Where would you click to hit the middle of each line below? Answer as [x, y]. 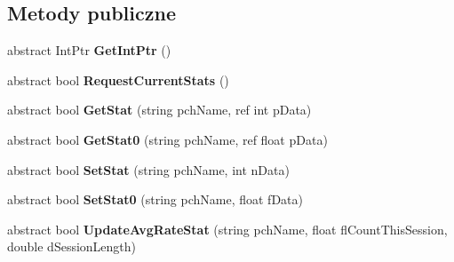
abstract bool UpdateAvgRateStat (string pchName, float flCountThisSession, [227, 229]
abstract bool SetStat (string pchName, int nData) [148, 169]
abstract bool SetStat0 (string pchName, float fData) [155, 199]
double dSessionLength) [72, 246]
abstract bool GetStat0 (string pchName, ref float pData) [167, 139]
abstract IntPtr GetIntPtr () [89, 50]
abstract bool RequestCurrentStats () [118, 79]
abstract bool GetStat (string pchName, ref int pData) [159, 110]
